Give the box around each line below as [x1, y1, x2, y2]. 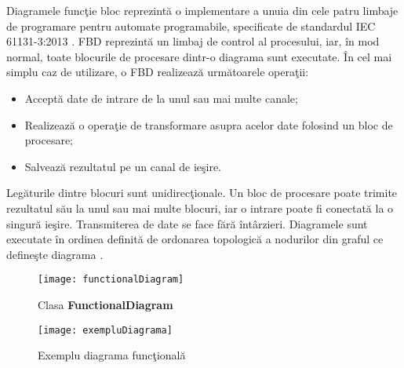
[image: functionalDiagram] [38, 274, 184, 286]
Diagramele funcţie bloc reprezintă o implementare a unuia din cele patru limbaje [6, 2, 399, 18]
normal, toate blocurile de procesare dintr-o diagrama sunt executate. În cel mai [6, 48, 392, 64]
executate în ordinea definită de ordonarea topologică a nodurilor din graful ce [6, 231, 384, 247]
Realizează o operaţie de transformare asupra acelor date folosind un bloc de [24, 116, 393, 133]
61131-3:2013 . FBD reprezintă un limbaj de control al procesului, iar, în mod [6, 33, 380, 49]
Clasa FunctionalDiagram [38, 296, 173, 312]
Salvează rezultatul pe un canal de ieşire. [24, 158, 222, 174]
